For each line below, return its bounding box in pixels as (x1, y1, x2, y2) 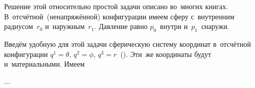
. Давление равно (94, 21, 148, 32)
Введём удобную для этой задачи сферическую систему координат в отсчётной (4, 38, 251, 49)
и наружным (45, 21, 85, 32)
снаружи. (201, 21, 229, 32)
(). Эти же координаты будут (120, 48, 212, 59)
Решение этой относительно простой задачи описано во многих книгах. (4, 1, 228, 11)
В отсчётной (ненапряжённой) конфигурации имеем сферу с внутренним (4, 11, 235, 21)
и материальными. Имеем (4, 58, 85, 69)
